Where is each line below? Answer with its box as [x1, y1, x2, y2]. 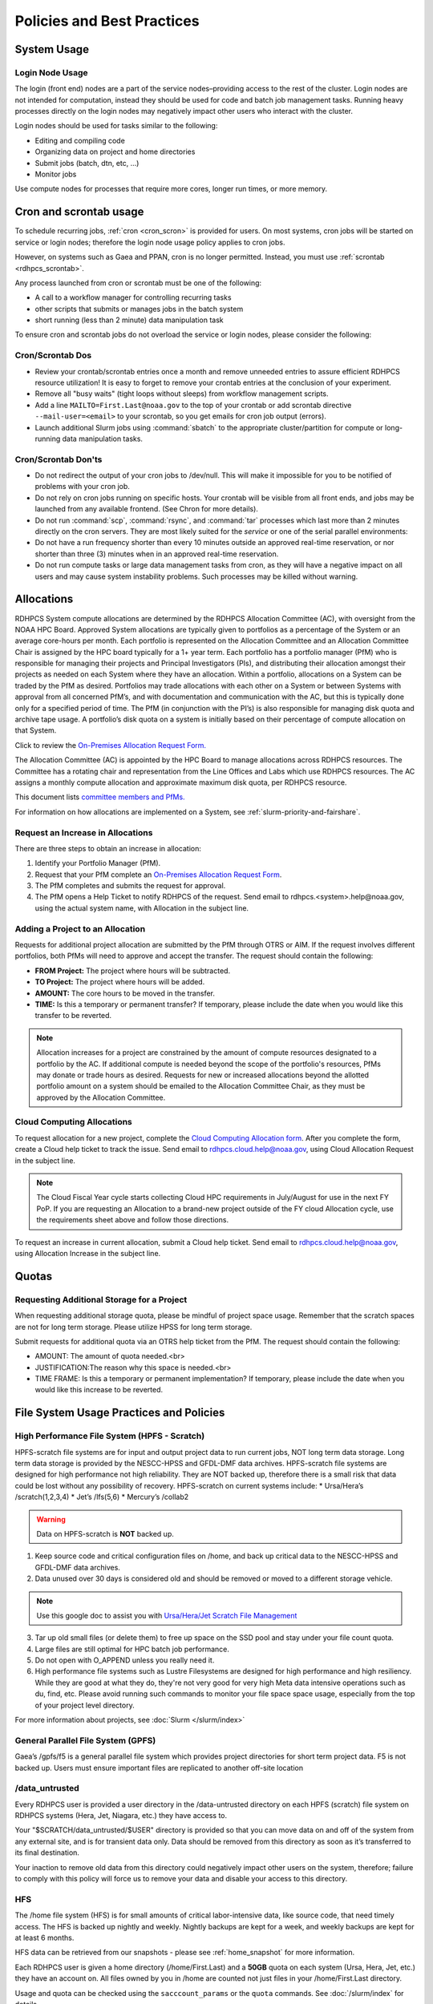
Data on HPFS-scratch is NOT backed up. [36, 1529, 174, 1538]
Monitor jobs [34, 169, 77, 180]
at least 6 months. [14, 1933, 75, 1942]
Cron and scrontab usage [14, 205, 144, 219]
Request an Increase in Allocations [14, 826, 153, 838]
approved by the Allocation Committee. [36, 1093, 166, 1102]
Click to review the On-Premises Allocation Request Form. [14, 740, 207, 749]
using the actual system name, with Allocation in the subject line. [34, 903, 249, 913]
